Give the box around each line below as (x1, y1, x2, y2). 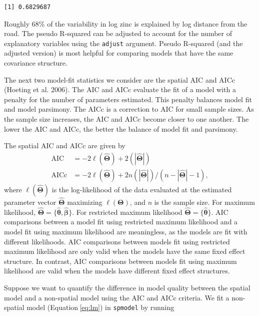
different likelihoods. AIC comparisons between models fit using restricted (4, 236, 230, 246)
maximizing (67, 197, 102, 207)
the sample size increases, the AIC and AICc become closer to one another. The (4, 114, 249, 124)
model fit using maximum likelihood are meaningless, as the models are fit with (4, 226, 247, 237)
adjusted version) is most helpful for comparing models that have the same (4, 48, 233, 58)
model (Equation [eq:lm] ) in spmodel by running (26, 302, 174, 312)
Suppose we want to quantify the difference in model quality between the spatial (4, 282, 250, 293)
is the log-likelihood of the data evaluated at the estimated (51, 184, 232, 194)
